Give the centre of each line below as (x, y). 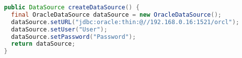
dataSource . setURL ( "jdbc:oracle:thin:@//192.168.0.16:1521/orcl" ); (125, 22)
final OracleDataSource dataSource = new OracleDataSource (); (116, 14)
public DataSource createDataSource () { (72, 7)
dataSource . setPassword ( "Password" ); (73, 37)
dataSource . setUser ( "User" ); (59, 29)
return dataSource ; (43, 44)
